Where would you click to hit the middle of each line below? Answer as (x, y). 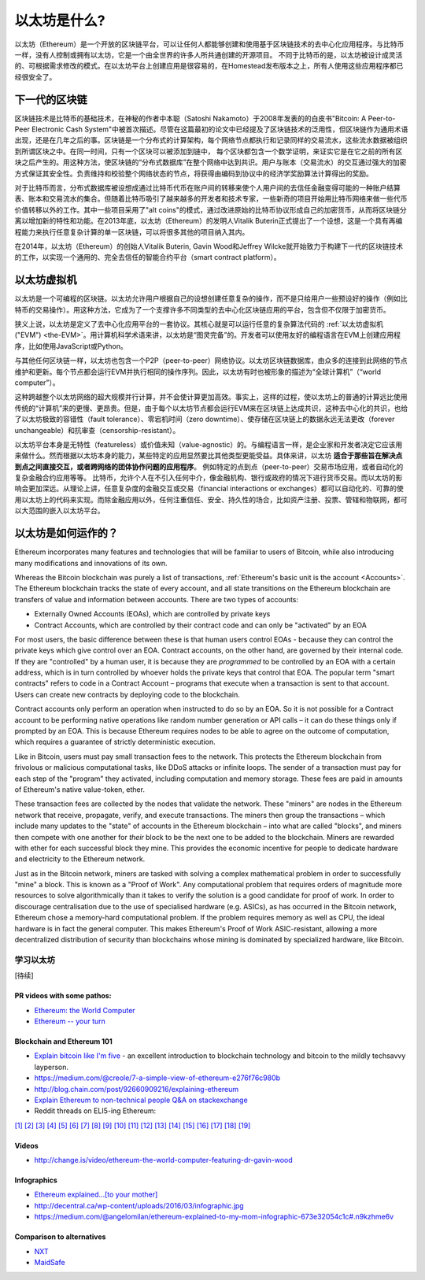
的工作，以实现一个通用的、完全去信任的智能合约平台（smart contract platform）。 (148, 257)
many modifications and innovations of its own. (91, 563)
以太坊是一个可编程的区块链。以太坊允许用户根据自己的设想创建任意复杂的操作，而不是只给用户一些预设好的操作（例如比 (211, 298)
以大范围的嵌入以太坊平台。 (59, 511)
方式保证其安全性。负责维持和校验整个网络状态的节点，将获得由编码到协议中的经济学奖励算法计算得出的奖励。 (194, 173)
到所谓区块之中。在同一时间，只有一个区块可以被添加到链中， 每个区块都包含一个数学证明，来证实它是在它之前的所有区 (209, 151)
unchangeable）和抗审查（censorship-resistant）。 (97, 430)
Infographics (36, 1180)
